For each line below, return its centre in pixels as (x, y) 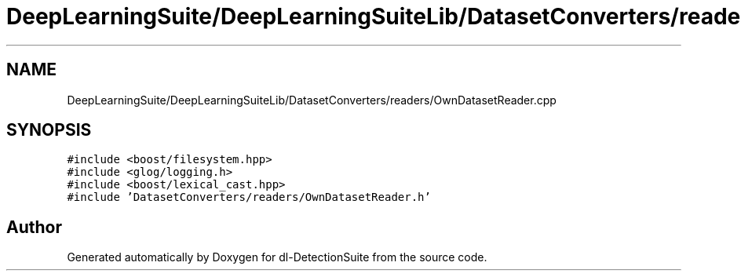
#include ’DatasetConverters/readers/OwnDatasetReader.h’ (249, 197)
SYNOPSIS (49, 130)
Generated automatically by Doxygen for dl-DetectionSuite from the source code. (277, 257)
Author (34, 227)
